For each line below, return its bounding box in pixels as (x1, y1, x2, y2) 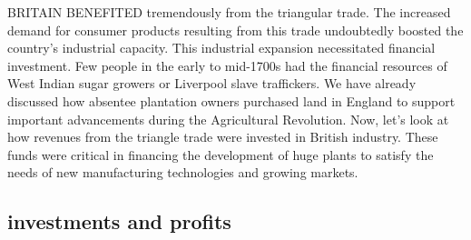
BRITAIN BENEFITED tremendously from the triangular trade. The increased (7, 3, 451, 21)
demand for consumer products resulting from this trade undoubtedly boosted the (7, 20, 464, 39)
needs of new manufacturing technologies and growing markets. (7, 163, 358, 182)
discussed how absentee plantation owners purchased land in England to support (7, 91, 456, 110)
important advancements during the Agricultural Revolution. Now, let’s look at (7, 109, 449, 128)
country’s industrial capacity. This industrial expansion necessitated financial (7, 38, 436, 57)
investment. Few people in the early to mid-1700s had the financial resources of (7, 55, 447, 75)
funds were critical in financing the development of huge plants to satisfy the (7, 145, 434, 164)
